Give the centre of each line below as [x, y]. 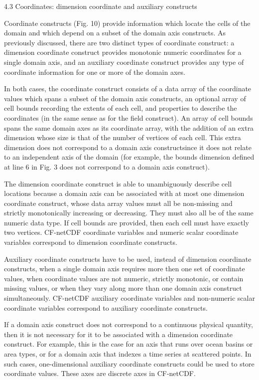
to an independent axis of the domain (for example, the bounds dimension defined [129, 157]
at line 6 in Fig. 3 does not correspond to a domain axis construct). [107, 166]
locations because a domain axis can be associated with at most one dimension [124, 193]
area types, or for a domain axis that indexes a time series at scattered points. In [128, 354]
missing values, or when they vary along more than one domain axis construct [123, 288]
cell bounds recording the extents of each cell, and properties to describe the [121, 108]
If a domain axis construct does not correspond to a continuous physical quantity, [129, 324]
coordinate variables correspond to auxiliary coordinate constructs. [106, 307]
